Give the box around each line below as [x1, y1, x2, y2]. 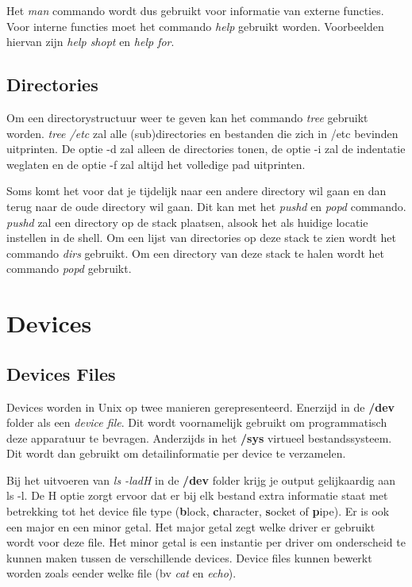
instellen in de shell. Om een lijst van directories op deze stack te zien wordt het [6, 229, 396, 246]
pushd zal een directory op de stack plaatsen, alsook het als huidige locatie [6, 213, 368, 230]
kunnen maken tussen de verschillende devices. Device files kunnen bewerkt [6, 549, 372, 566]
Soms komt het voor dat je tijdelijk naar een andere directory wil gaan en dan [6, 182, 387, 199]
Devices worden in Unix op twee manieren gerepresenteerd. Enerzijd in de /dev [6, 398, 395, 415]
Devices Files [6, 361, 116, 386]
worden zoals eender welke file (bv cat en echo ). [6, 565, 237, 581]
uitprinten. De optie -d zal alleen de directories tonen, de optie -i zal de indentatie [6, 140, 406, 157]
